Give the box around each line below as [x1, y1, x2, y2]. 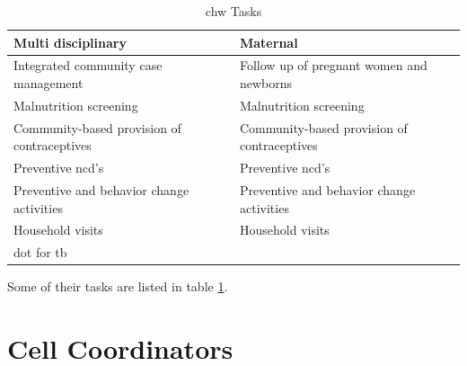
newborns [240, 74, 293, 93]
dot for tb [13, 243, 67, 262]
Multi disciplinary [13, 32, 127, 51]
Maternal [240, 32, 298, 51]
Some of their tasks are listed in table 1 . [7, 277, 228, 296]
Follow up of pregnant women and [240, 56, 427, 75]
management [13, 74, 84, 93]
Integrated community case [13, 56, 163, 75]
